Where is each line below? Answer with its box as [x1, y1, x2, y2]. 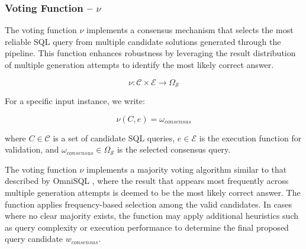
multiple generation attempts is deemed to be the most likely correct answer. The [5, 186, 301, 199]
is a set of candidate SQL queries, [53, 131, 175, 144]
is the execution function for [199, 131, 302, 144]
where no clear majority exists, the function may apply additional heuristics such [5, 209, 299, 222]
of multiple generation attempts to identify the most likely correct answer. [5, 59, 274, 70]
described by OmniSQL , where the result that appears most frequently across [5, 174, 289, 187]
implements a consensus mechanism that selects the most [86, 24, 294, 36]
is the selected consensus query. [117, 143, 231, 156]
